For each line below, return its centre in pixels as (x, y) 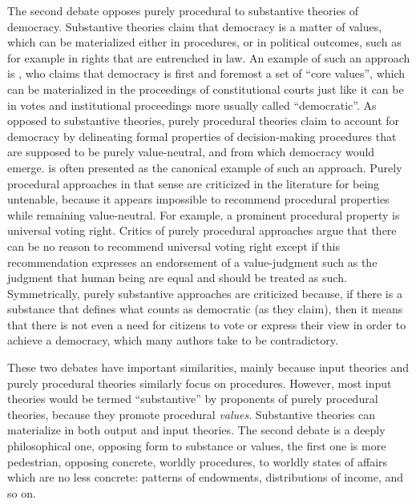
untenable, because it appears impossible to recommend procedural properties (198, 199)
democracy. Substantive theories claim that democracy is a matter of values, (195, 26)
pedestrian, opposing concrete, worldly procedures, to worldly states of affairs (198, 461)
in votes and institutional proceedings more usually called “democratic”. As (192, 105)
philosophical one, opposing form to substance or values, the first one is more (197, 446)
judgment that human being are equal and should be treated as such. (177, 278)
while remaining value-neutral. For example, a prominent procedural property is (204, 214)
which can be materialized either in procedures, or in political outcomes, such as (204, 42)
